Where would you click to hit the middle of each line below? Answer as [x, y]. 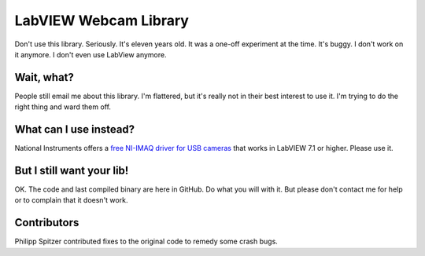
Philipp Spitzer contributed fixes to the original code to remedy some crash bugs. [146, 241]
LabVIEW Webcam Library [102, 20]
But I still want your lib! [72, 170]
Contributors [47, 223]
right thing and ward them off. [63, 107]
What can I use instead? [75, 130]
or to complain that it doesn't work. [71, 200]
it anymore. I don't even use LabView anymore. [91, 54]
